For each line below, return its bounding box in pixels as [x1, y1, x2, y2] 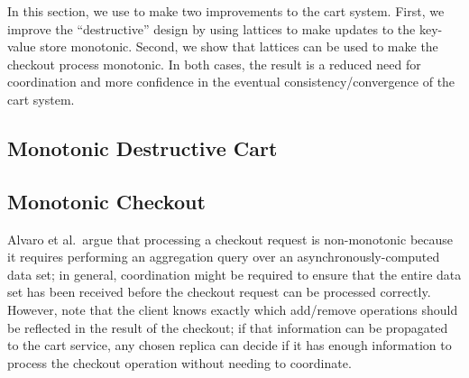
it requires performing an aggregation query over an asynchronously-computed [7, 247, 440, 266]
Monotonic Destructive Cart [7, 134, 278, 161]
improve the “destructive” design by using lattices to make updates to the [7, 19, 416, 38]
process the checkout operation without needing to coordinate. [7, 353, 352, 372]
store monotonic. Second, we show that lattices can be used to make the [40, 37, 438, 56]
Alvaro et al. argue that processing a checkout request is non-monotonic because [7, 229, 454, 248]
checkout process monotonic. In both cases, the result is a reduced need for [7, 54, 421, 73]
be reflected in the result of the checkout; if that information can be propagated [7, 318, 448, 337]
